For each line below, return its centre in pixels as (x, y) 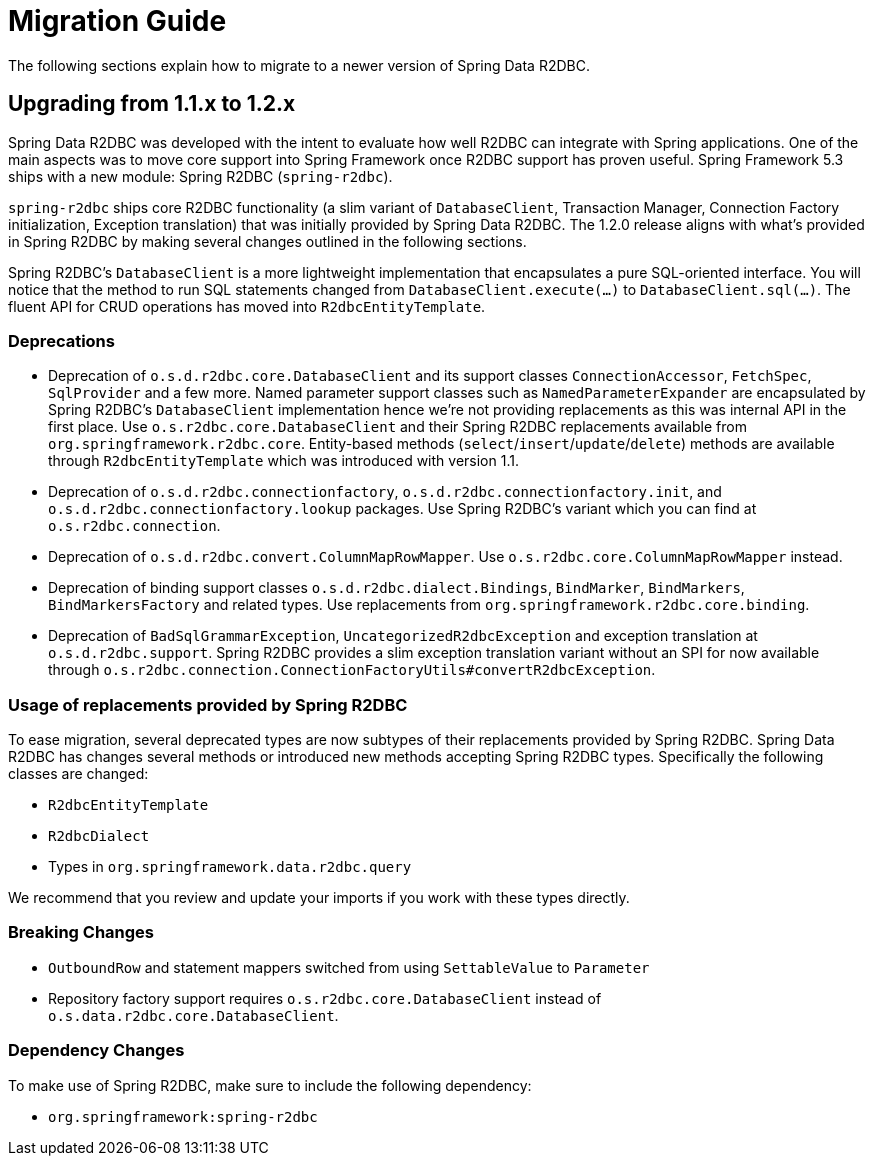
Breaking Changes (81, 932)
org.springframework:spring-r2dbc (183, 1116)
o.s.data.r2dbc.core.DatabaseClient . (193, 1015)
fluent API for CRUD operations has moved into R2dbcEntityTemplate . (247, 306)
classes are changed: (78, 774)
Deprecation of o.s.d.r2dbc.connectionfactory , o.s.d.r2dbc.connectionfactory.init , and (385, 492)
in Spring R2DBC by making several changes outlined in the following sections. (267, 241)
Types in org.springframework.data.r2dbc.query (230, 867)
